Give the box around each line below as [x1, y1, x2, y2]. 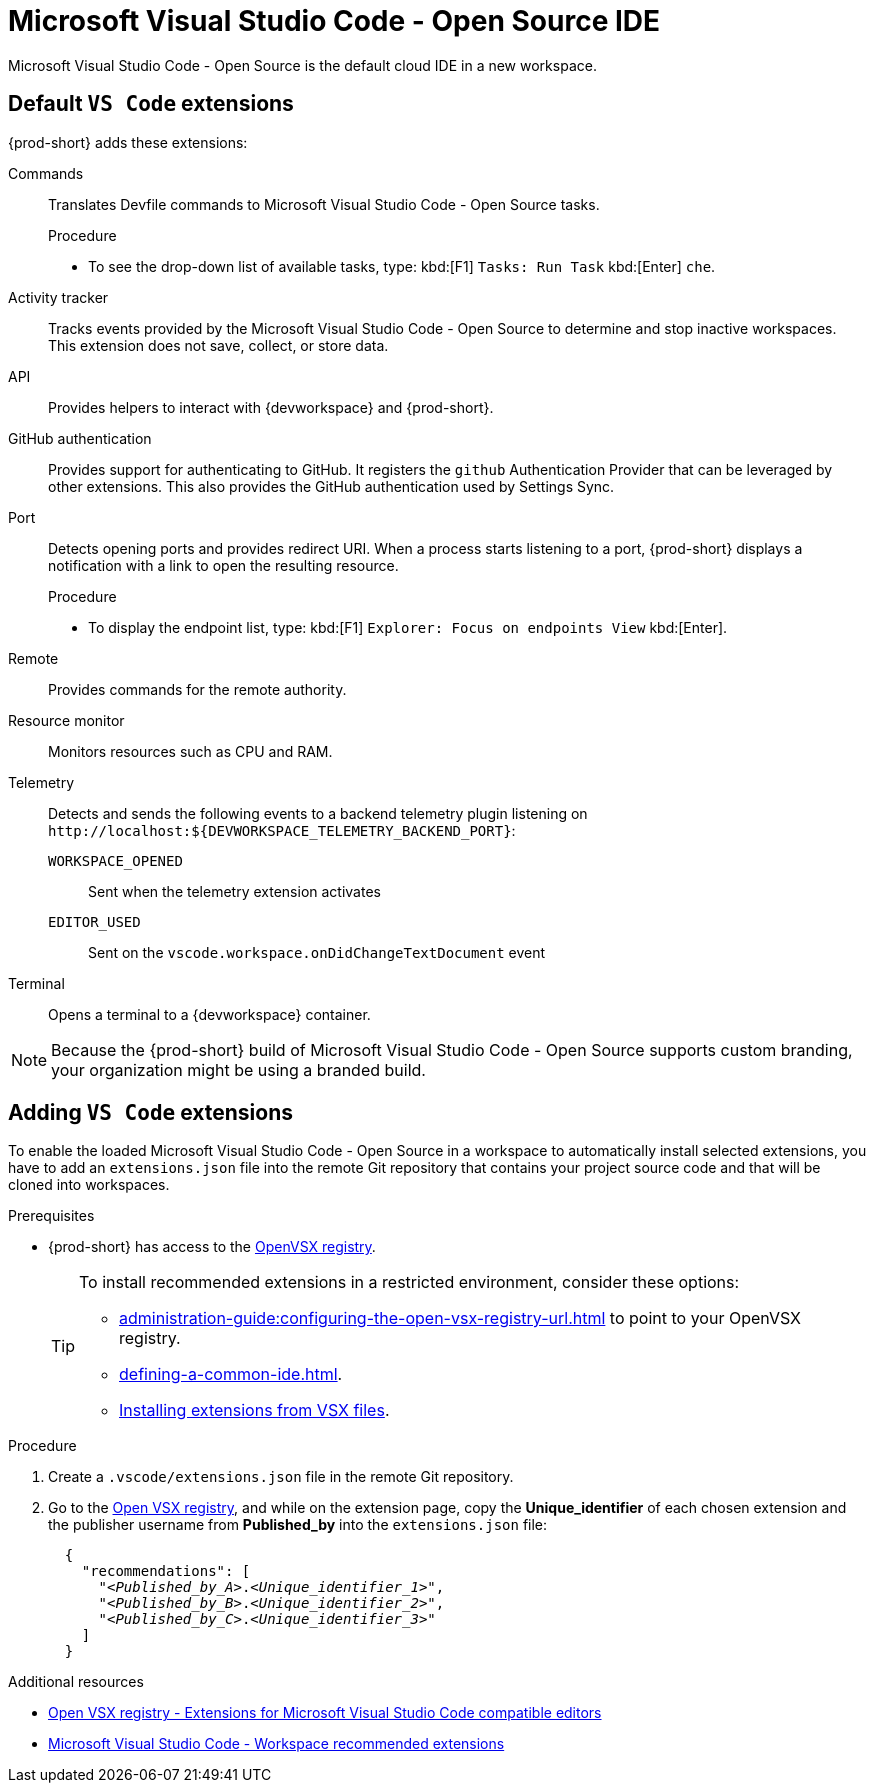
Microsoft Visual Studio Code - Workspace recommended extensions [48, 1735, 505, 1753]
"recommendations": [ [81, 1563, 251, 1580]
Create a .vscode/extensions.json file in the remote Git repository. [48, 1468, 514, 1486]
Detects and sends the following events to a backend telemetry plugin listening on [48, 804, 588, 822]
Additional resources [8, 1673, 144, 1691]
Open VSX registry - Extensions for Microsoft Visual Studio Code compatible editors [48, 1704, 602, 1722]
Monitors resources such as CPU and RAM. [48, 742, 333, 760]
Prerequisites [8, 1207, 95, 1225]
